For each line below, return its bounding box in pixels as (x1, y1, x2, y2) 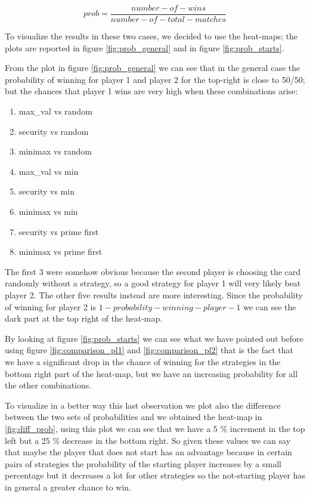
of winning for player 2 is (5, 300, 97, 313)
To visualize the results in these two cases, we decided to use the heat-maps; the (5, 30, 297, 42)
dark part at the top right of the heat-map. (5, 312, 163, 325)
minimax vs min (18, 205, 78, 217)
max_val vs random (18, 105, 92, 118)
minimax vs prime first (18, 245, 103, 258)
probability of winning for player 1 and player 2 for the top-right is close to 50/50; (5, 73, 305, 85)
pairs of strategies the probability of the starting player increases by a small (5, 457, 281, 470)
